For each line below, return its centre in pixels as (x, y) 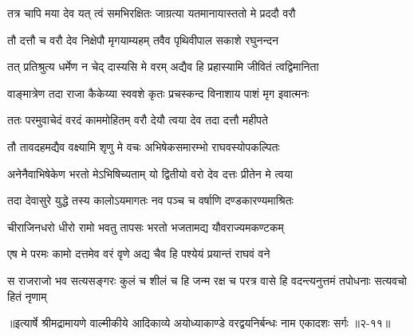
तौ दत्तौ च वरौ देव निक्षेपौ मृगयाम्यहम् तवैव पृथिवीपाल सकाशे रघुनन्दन (143, 39)
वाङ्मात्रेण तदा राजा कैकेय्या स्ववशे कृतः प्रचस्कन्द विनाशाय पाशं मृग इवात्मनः (158, 93)
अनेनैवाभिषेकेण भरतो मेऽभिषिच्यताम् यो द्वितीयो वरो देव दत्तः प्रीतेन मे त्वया (150, 173)
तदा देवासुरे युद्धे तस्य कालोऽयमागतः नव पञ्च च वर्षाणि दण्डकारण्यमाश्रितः (150, 200)
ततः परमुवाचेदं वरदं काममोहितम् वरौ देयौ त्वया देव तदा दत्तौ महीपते (138, 120)
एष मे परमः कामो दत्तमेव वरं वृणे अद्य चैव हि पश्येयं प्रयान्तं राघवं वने (139, 254)
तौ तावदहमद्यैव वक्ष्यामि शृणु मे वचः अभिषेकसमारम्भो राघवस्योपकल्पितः (144, 146)
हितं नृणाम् (27, 296)
